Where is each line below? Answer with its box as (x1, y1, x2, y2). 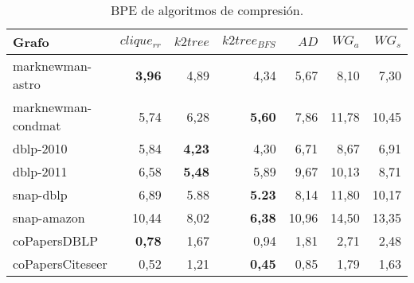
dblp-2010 (13, 139, 68, 157)
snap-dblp (13, 185, 68, 204)
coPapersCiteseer (13, 254, 107, 273)
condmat (13, 116, 61, 134)
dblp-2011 (13, 162, 68, 180)
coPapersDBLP (13, 231, 99, 250)
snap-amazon (13, 208, 85, 227)
